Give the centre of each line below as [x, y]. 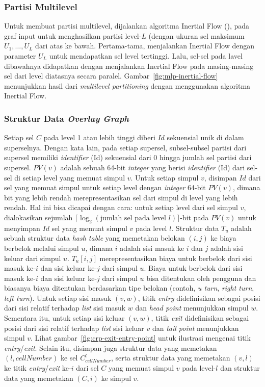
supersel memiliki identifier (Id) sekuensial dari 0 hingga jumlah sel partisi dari [128, 157]
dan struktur [240, 368]
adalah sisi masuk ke [152, 248]
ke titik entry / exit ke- [38, 368]
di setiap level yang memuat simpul [70, 177]
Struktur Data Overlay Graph [67, 118]
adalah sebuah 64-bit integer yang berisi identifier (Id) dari [153, 167]
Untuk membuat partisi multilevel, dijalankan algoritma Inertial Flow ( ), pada [127, 26]
